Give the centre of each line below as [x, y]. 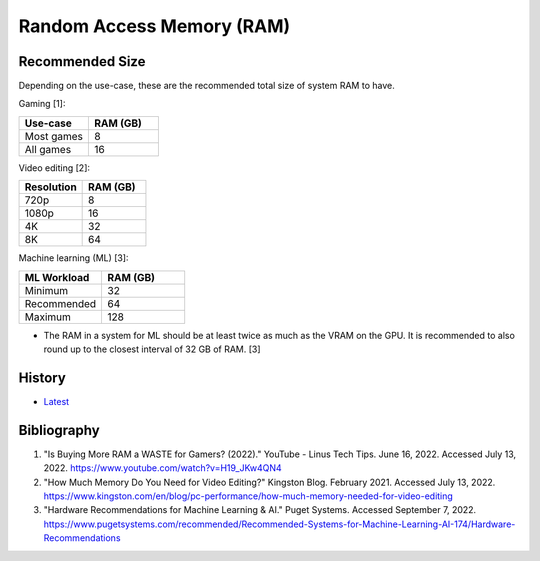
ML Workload [57, 277]
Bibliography [59, 430]
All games [48, 149]
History [42, 377]
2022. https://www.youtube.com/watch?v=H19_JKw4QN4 [162, 468]
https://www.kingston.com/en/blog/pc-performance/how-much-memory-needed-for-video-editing [248, 496]
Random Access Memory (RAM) [154, 26]
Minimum [46, 290]
